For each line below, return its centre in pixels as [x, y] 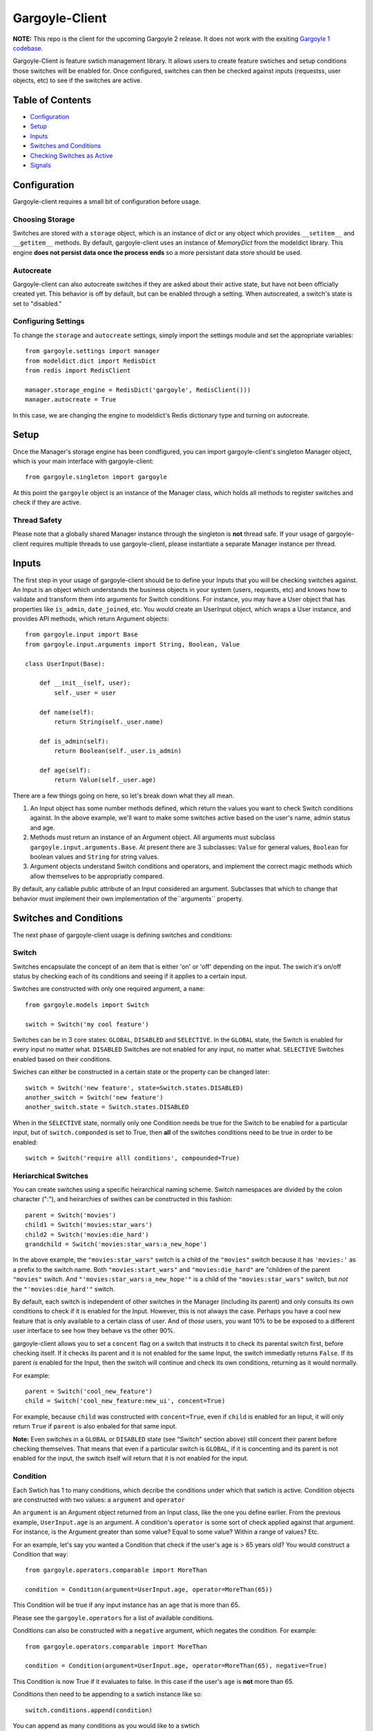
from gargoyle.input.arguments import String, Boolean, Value [133, 644]
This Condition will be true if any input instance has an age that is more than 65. [126, 1605]
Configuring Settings [49, 321]
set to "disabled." [37, 303]
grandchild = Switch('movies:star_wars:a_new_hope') [116, 1244]
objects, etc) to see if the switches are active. [77, 80]
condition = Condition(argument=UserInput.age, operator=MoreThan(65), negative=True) [176, 1666]
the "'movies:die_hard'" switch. [64, 1289]
